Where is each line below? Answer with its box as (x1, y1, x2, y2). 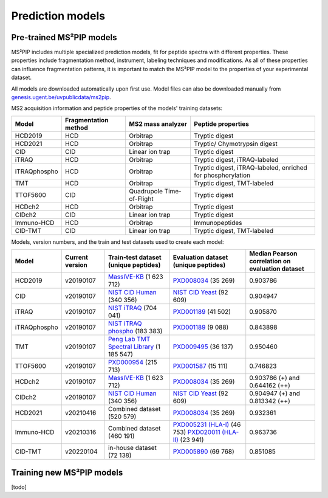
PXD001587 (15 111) (173, 362, 228, 370)
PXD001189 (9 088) (173, 323, 229, 331)
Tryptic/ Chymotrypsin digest (194, 139, 278, 148)
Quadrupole (129, 187, 163, 195)
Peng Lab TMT (108, 335, 151, 344)
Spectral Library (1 (108, 342, 160, 351)
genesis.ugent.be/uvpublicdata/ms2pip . (11, 94, 112, 101)
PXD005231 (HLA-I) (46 (173, 420, 241, 429)
